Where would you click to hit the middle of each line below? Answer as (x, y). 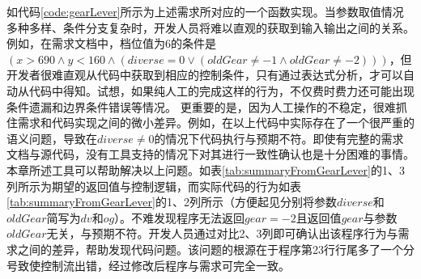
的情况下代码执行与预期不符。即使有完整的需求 (279, 138)
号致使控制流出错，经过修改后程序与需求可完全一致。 (148, 265)
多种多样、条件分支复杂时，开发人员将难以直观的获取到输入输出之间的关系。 (210, 27)
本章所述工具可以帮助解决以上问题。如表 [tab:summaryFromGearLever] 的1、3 (206, 169)
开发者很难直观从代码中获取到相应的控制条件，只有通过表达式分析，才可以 (205, 75)
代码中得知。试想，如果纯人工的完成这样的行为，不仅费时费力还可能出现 (221, 90)
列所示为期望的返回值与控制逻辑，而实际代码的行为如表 (154, 186)
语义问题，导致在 (52, 138)
